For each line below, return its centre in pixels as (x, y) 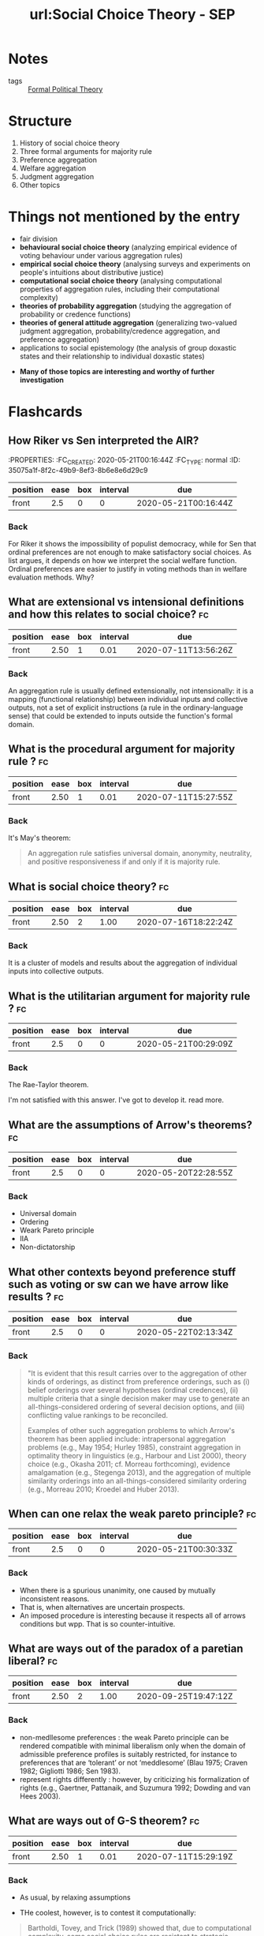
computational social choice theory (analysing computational (121, 280)
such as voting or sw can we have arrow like (119, 1284)
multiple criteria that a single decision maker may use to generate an (138, 1398)
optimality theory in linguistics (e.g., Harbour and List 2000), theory (137, 1455)
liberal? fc (33, 1661)
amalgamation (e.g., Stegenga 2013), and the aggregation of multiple (139, 1472)
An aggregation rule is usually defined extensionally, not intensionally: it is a (131, 691)
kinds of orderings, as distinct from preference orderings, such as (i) (138, 1381)
